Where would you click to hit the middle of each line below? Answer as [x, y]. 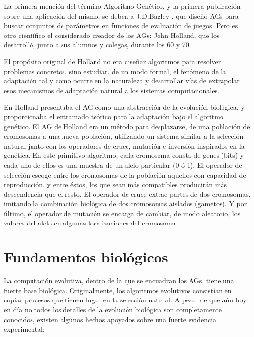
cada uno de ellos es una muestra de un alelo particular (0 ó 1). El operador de [123, 165]
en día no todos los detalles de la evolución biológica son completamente [113, 309]
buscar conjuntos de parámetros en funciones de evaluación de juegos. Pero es [121, 25]
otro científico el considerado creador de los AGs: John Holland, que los [112, 35]
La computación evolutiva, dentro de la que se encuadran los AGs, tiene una [119, 281]
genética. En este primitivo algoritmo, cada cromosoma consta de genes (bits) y [124, 155]
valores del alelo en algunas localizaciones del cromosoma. [91, 223]
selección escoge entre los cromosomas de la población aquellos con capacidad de [125, 174]
